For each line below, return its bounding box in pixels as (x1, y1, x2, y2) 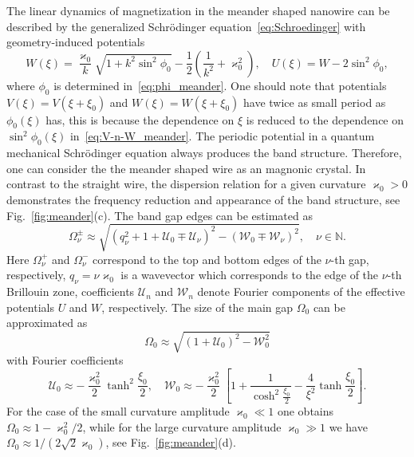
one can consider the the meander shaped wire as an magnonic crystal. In (6, 160, 366, 176)
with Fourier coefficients (6, 352, 124, 368)
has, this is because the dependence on (45, 111, 235, 128)
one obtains (277, 403, 334, 420)
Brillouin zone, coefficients (6, 283, 135, 300)
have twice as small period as (243, 93, 386, 110)
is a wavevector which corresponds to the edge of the (120, 266, 379, 283)
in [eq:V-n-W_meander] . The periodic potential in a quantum (69, 128, 375, 144)
